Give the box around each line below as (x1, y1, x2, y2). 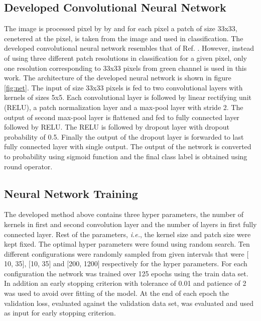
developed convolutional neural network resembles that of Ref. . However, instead (4, 43, 254, 53)
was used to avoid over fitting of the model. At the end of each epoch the (4, 288, 229, 298)
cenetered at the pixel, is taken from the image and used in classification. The (4, 33, 243, 43)
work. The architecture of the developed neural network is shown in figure (4, 72, 231, 83)
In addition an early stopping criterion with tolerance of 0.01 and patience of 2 (4, 278, 246, 288)
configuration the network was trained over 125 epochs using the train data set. (4, 268, 248, 278)
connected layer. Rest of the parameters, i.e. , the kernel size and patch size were (4, 229, 251, 239)
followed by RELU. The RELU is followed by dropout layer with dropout (4, 122, 230, 132)
